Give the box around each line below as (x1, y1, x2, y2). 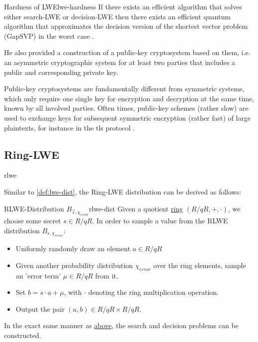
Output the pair (15, 303, 65, 314)
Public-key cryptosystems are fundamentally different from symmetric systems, (4, 83, 245, 94)
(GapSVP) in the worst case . (4, 30, 94, 41)
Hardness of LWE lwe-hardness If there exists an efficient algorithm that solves (4, 1, 242, 11)
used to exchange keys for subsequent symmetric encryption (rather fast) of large (4, 112, 251, 123)
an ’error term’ (15, 270, 61, 280)
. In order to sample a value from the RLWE (92, 215, 228, 226)
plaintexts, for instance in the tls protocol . (4, 122, 135, 133)
